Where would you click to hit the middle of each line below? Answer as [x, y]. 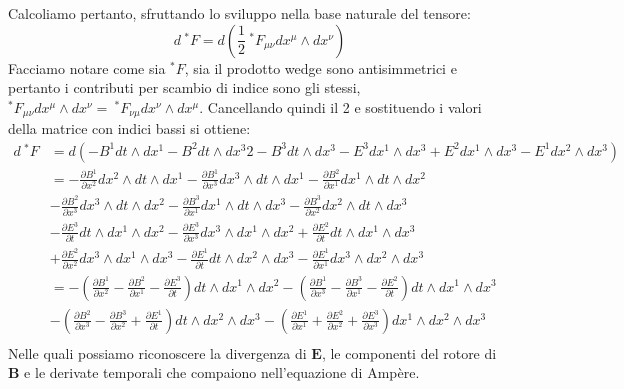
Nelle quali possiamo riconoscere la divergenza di [157, 352]
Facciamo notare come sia [87, 67]
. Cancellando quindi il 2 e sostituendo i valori [340, 106]
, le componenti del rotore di [409, 352]
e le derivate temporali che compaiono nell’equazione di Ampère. [222, 372]
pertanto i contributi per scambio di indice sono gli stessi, [184, 87]
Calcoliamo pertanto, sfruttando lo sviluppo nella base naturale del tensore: [239, 13]
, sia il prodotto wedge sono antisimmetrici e [320, 67]
